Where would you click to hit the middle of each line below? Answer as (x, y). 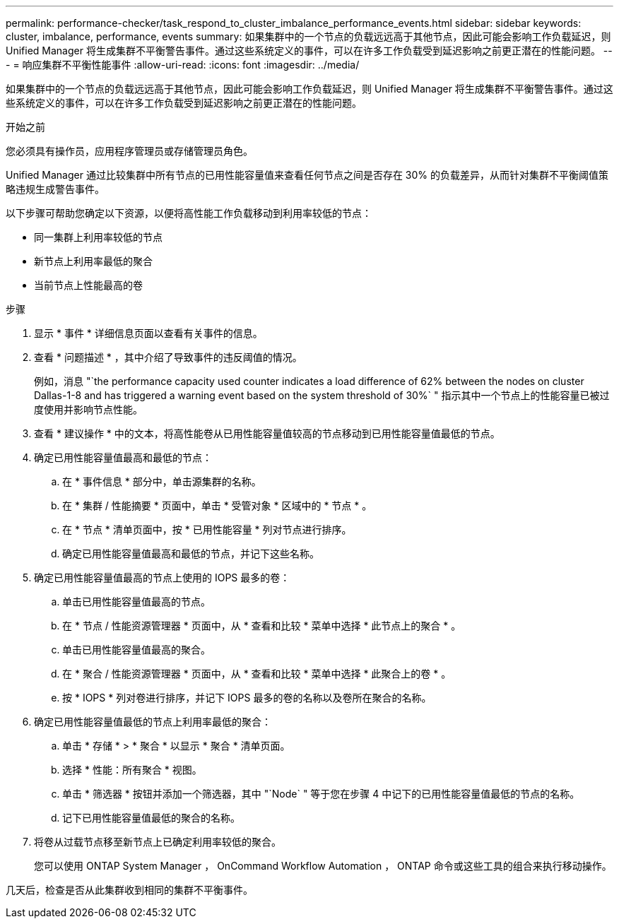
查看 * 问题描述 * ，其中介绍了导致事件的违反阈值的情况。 (168, 357)
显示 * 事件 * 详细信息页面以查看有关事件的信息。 (148, 333)
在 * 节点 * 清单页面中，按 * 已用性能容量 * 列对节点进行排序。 (207, 529)
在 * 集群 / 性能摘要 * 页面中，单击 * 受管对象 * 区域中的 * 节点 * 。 (217, 505)
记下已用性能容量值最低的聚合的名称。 (151, 818)
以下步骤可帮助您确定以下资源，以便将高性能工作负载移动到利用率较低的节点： (189, 213)
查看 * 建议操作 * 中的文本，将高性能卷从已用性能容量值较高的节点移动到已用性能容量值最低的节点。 (267, 433)
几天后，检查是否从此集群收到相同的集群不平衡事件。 (129, 890)
